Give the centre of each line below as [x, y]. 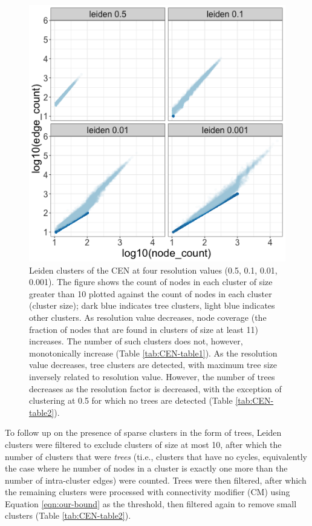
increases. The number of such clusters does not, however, [136, 341]
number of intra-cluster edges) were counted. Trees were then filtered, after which [156, 480]
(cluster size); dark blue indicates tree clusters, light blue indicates [152, 305]
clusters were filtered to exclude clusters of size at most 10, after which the [143, 444]
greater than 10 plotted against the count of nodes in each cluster [151, 293]
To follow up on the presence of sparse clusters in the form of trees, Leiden [143, 432]
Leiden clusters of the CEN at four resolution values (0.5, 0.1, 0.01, [153, 270]
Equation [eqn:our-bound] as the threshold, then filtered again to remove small [151, 503]
